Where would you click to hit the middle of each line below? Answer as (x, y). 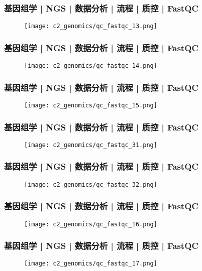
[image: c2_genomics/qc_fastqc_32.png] (91, 184)
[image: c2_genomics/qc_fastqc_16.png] (91, 224)
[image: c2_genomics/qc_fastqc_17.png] (91, 264)
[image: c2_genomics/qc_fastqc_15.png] (91, 105)
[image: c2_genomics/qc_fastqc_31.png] (91, 145)
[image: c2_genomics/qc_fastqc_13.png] (91, 26)
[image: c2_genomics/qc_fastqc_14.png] (91, 66)
